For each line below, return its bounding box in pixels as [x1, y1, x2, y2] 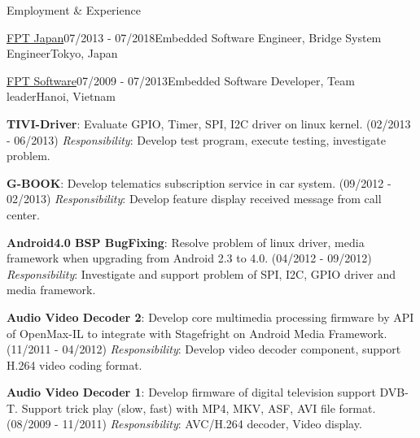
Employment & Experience [7, 2, 141, 18]
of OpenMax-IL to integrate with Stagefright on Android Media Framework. [7, 324, 387, 341]
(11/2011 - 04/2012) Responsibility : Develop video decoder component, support [7, 340, 401, 358]
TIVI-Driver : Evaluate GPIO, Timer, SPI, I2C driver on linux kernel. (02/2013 [7, 115, 411, 132]
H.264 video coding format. [7, 356, 142, 373]
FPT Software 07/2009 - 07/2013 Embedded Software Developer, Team [7, 72, 355, 89]
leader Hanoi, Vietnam [7, 88, 116, 105]
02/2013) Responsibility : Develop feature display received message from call [7, 190, 382, 207]
